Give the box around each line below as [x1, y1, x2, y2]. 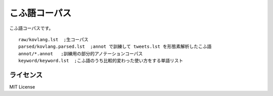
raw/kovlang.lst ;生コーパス [18, 37, 88, 42]
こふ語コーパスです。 [9, 25, 54, 31]
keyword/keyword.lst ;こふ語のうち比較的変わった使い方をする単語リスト [18, 58, 184, 64]
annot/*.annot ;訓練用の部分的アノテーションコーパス [18, 51, 143, 56]
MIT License [9, 84, 35, 90]
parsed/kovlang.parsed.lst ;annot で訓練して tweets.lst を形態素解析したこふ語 [18, 44, 212, 50]
